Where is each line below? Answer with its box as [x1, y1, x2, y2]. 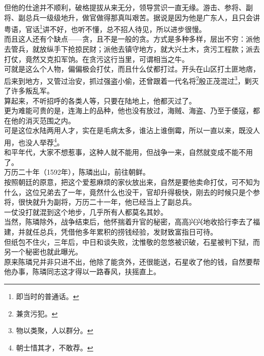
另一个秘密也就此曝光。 [4, 246, 82, 257]
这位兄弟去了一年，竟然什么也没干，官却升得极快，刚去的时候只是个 [25, 186, 253, 197]
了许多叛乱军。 [4, 85, 54, 96]
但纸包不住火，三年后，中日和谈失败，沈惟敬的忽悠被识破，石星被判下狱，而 [4, 236, 260, 247]
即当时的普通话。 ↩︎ [16, 291, 79, 301]
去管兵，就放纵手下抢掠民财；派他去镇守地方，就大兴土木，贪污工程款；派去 [4, 44, 260, 54]
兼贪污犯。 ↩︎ [16, 308, 58, 318]
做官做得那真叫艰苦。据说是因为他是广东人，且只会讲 [82, 12, 260, 22]
